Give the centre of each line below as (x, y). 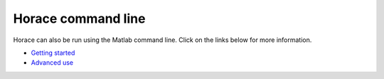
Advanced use (52, 63)
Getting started (53, 53)
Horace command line (79, 19)
